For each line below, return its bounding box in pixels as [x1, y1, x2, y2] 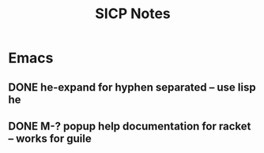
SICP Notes [94, 5, 172, 23]
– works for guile [8, 132, 92, 145]
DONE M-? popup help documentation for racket [8, 119, 251, 132]
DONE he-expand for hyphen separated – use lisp [8, 80, 256, 94]
